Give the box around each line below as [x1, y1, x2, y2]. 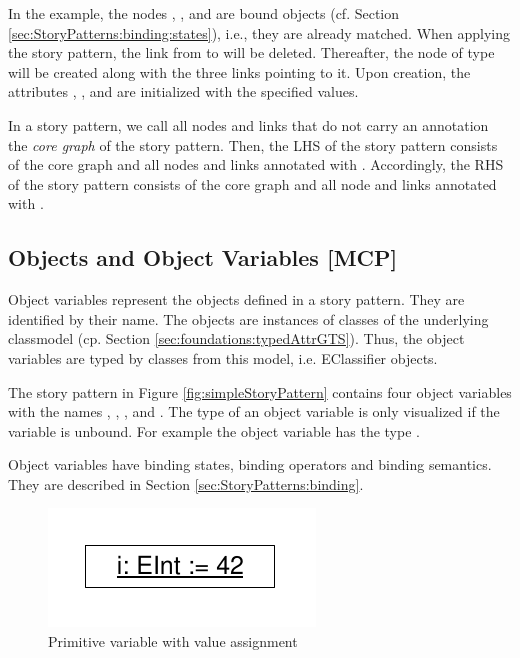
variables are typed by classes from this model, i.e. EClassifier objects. [8, 347, 438, 368]
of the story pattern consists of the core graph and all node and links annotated [8, 173, 497, 194]
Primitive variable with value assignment [48, 631, 298, 652]
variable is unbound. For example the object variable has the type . [8, 420, 420, 441]
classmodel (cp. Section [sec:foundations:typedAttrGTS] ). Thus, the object [8, 328, 465, 349]
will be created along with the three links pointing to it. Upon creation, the [8, 61, 471, 82]
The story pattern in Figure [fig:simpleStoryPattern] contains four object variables [8, 381, 512, 402]
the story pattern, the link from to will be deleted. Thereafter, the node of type [8, 42, 495, 63]
